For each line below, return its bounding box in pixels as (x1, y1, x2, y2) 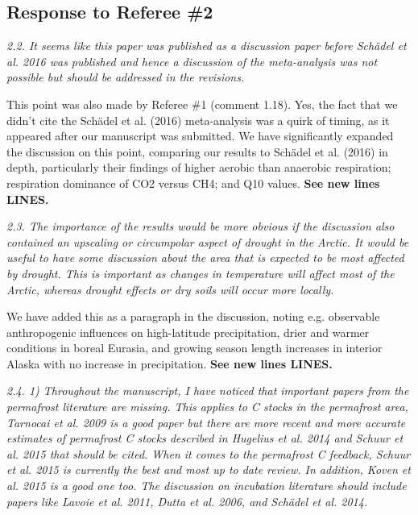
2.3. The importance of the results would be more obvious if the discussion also (6, 218, 395, 235)
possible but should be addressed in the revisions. (6, 69, 245, 85)
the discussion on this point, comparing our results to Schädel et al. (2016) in (6, 143, 388, 160)
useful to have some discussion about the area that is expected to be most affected (6, 249, 404, 266)
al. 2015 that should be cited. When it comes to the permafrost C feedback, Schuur (6, 445, 411, 462)
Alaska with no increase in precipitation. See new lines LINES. (6, 355, 333, 372)
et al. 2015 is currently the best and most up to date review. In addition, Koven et (6, 461, 411, 478)
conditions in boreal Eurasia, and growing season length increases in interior (6, 339, 383, 356)
